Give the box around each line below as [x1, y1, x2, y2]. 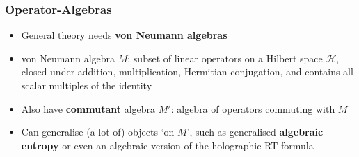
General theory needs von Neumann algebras [21, 28, 228, 42]
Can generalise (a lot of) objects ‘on [21, 124, 175, 139]
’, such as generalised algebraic [186, 124, 324, 139]
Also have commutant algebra [21, 101, 156, 116]
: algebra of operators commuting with [170, 101, 335, 116]
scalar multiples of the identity [21, 78, 152, 92]
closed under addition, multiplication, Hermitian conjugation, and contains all [21, 64, 353, 79]
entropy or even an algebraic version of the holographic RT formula [21, 138, 314, 152]
